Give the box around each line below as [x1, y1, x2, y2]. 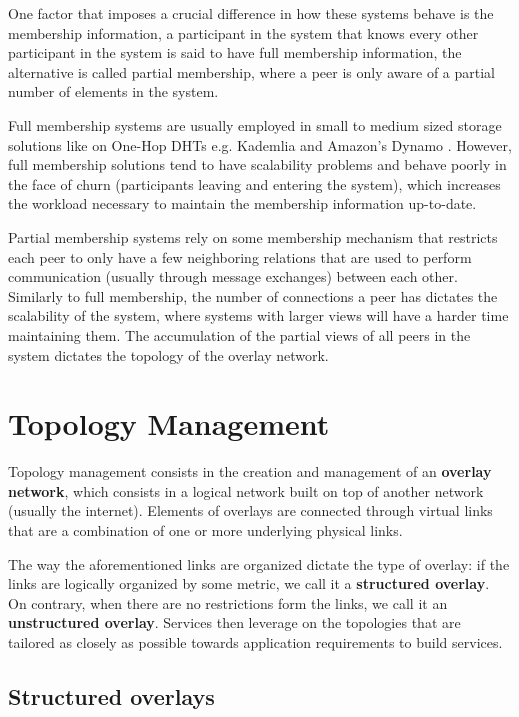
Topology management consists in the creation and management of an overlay [8, 461, 492, 482]
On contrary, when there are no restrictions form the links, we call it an [8, 592, 448, 613]
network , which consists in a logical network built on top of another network [8, 480, 484, 501]
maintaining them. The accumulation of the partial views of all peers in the [8, 324, 471, 345]
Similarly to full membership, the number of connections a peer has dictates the [8, 285, 498, 306]
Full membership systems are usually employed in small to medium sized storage [8, 114, 502, 135]
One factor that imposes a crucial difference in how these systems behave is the [8, 3, 494, 23]
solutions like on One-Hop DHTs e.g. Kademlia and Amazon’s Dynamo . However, [8, 134, 512, 155]
